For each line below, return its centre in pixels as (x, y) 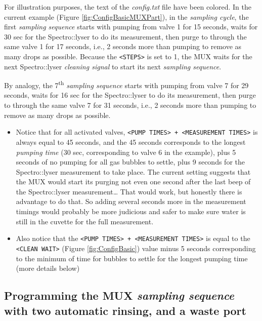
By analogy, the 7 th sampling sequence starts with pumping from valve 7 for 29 (126, 84)
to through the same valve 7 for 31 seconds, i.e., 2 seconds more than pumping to (130, 105)
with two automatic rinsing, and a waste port (125, 310)
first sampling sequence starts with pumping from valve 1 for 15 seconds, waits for (131, 27)
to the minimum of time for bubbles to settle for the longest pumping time (132, 258)
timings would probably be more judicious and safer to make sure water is (131, 211)
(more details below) (48, 268)
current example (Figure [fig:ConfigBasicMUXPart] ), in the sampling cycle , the (126, 16)
